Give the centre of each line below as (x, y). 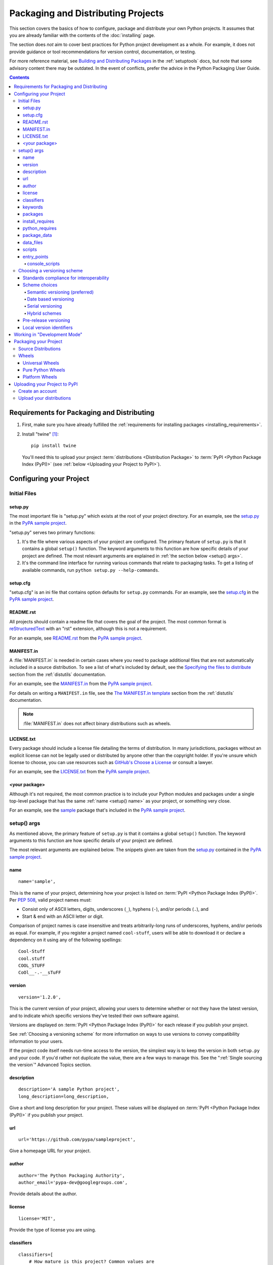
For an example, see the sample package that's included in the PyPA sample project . (97, 810)
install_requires (39, 221)
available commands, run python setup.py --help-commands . (91, 570)
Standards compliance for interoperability (66, 278)
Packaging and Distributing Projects (87, 13)
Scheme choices (40, 285)
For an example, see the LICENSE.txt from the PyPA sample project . (80, 772)
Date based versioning (51, 299)
